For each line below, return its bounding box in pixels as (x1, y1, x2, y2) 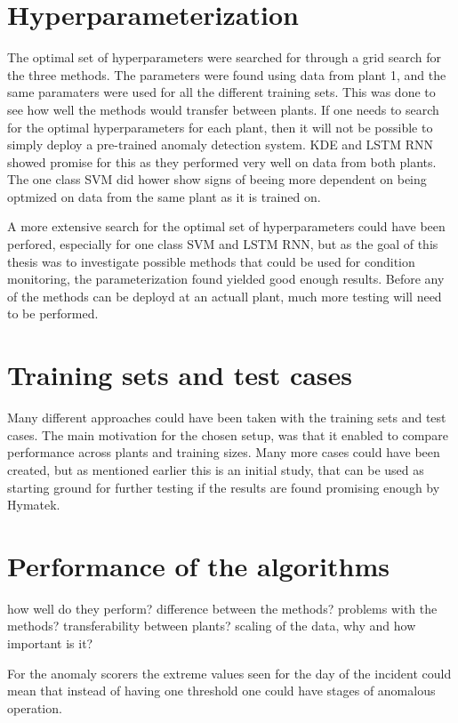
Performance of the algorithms (7, 547, 390, 583)
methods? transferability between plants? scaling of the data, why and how (7, 616, 416, 635)
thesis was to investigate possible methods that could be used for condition (7, 252, 415, 270)
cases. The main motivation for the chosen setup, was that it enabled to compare (7, 425, 448, 444)
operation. (7, 698, 62, 717)
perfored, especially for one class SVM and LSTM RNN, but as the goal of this (7, 235, 438, 253)
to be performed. (7, 304, 99, 323)
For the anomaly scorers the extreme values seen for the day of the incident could (7, 663, 452, 682)
